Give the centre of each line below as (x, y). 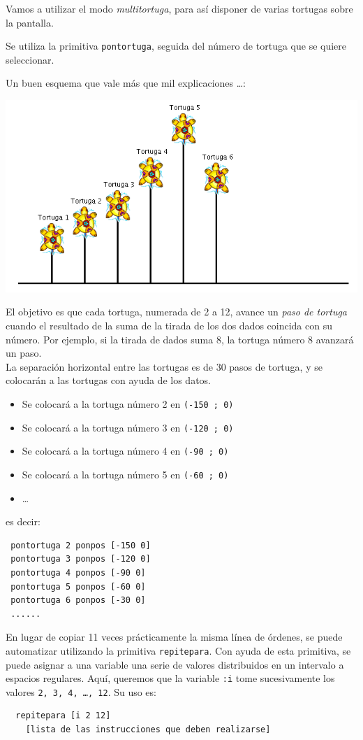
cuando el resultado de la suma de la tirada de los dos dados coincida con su (169, 325)
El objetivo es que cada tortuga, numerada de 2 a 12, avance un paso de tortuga (177, 312)
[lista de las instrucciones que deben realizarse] (148, 730)
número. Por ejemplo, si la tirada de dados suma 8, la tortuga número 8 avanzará (180, 339)
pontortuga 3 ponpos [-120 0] (81, 559)
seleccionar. (30, 59)
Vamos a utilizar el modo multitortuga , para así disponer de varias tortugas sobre (179, 8)
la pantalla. (30, 22)
